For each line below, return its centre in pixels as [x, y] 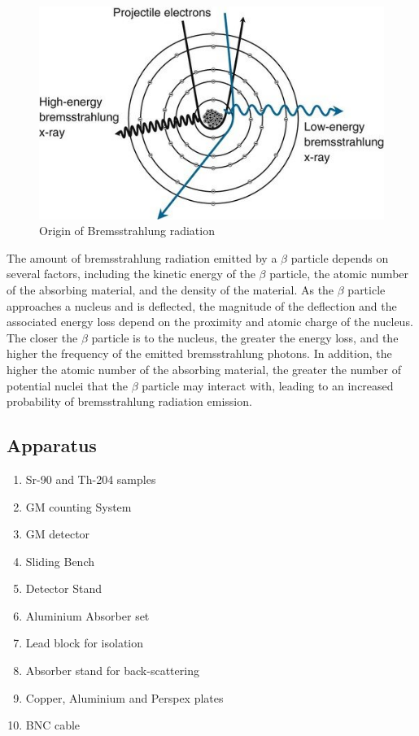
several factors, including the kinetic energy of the [131, 274]
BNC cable [53, 725]
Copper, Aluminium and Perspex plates [124, 697]
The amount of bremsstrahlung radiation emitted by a [142, 257]
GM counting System [79, 506]
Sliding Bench [60, 561]
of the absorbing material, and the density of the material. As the [170, 289]
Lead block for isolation [85, 643]
